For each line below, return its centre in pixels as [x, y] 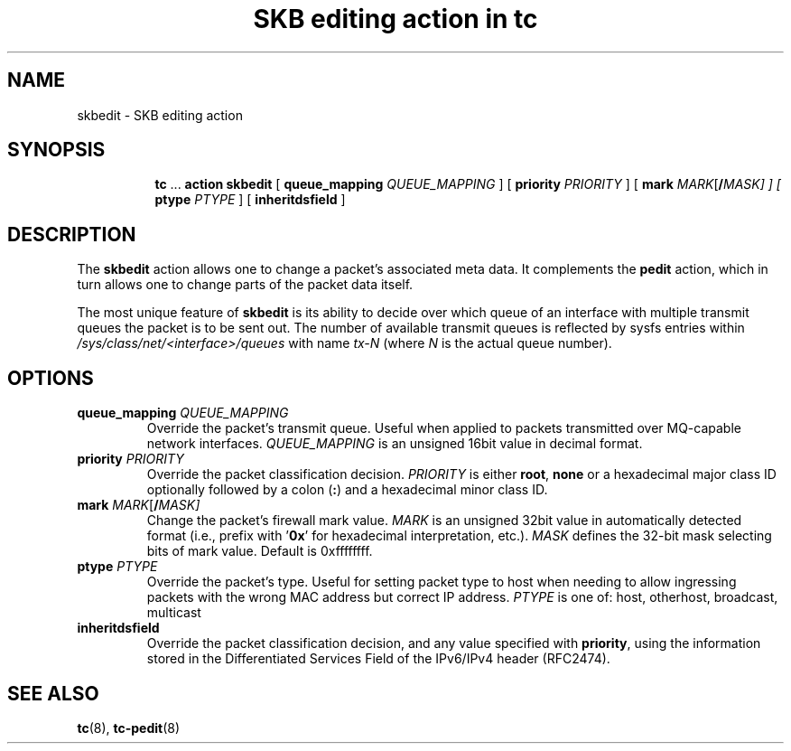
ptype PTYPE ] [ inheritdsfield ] [250, 200]
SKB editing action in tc [395, 19]
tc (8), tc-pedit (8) [129, 728]
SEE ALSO [53, 693]
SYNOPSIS [56, 150]
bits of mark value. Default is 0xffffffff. [260, 551]
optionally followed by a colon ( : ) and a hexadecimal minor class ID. [347, 490]
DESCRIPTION [72, 234]
